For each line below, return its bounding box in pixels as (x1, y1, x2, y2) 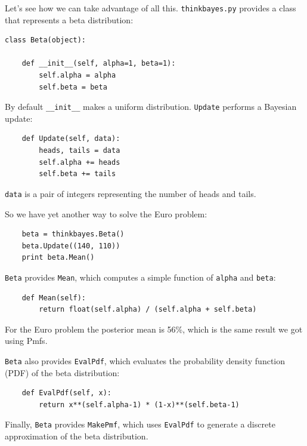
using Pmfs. (5, 334, 48, 347)
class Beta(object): (5, 36, 86, 45)
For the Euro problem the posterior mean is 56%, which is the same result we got (5, 322, 303, 335)
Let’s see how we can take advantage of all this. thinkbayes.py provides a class (5, 2, 296, 14)
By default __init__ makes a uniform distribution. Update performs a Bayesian (5, 100, 297, 113)
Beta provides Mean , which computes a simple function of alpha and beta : (5, 270, 276, 283)
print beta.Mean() (21, 253, 95, 262)
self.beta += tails (39, 170, 116, 179)
